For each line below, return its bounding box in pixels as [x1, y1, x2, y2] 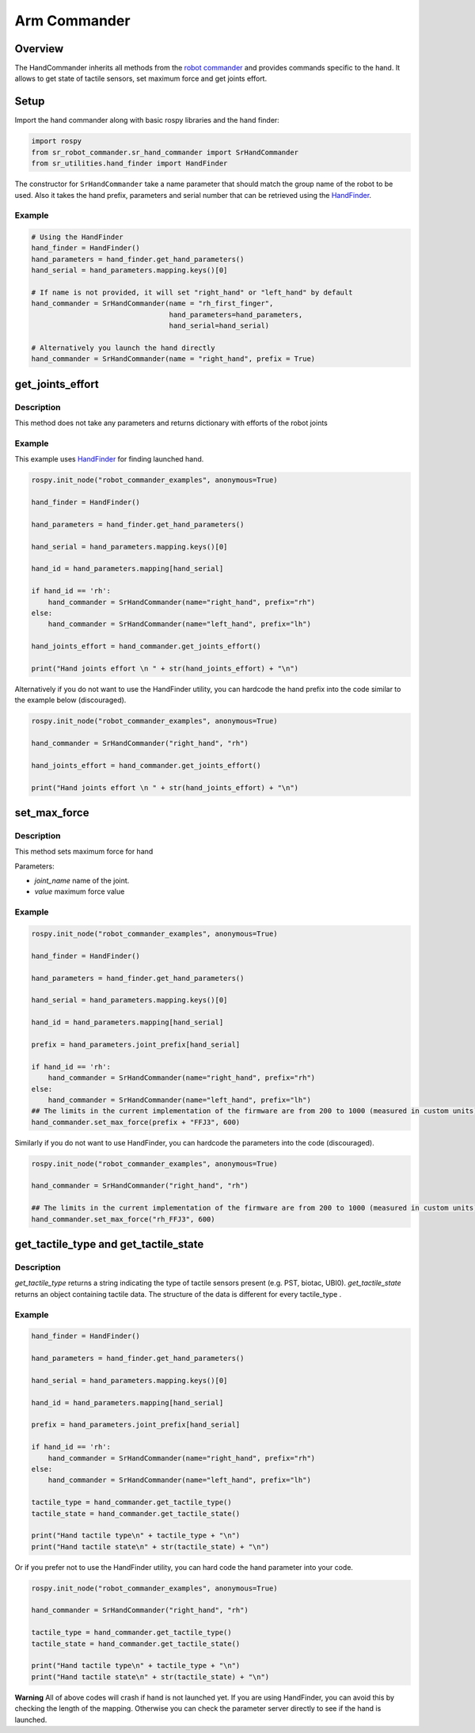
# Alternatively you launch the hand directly [31, 343, 215, 352]
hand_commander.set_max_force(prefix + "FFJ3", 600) [31, 1117, 241, 1127]
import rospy [31, 137, 82, 146]
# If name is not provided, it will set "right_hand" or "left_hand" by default [31, 288, 353, 297]
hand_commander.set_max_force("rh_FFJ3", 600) [31, 1214, 215, 1223]
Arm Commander [14, 12, 131, 29]
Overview [14, 42, 64, 55]
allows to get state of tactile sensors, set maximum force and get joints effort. [14, 74, 268, 83]
